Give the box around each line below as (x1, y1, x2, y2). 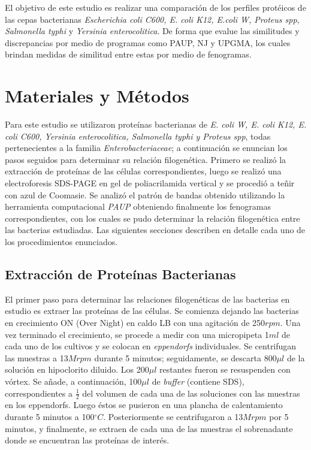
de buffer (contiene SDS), (152, 375, 244, 387)
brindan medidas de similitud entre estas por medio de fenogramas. (5, 48, 252, 61)
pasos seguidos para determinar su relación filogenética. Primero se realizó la (5, 153, 286, 165)
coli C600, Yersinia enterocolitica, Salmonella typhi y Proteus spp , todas (5, 129, 271, 142)
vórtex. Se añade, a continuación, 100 (5, 375, 142, 387)
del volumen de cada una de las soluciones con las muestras (82, 386, 300, 399)
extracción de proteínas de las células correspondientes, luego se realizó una (5, 165, 282, 177)
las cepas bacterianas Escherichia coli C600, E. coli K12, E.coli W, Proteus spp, (5, 13, 300, 25)
